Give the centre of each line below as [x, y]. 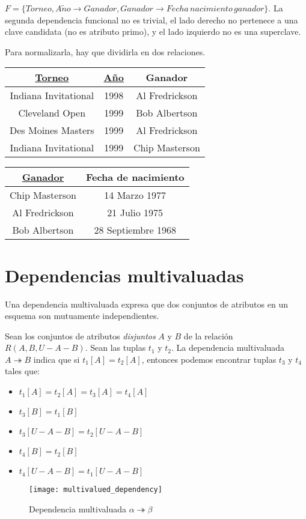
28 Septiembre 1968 [135, 230]
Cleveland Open [52, 113]
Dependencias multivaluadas [124, 275]
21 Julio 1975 [135, 213]
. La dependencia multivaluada [228, 348]
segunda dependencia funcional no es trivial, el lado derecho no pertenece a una [151, 20]
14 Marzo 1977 [135, 195]
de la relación [208, 335]
